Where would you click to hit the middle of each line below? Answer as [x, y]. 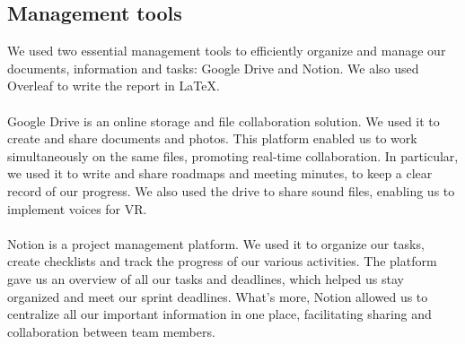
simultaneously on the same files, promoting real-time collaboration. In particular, [233, 155]
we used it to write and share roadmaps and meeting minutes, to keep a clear [220, 173]
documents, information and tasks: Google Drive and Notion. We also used [213, 68]
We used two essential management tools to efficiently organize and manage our [227, 51]
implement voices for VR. [77, 208]
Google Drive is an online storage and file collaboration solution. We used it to [224, 120]
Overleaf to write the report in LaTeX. [114, 86]
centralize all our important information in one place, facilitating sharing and [219, 314]
